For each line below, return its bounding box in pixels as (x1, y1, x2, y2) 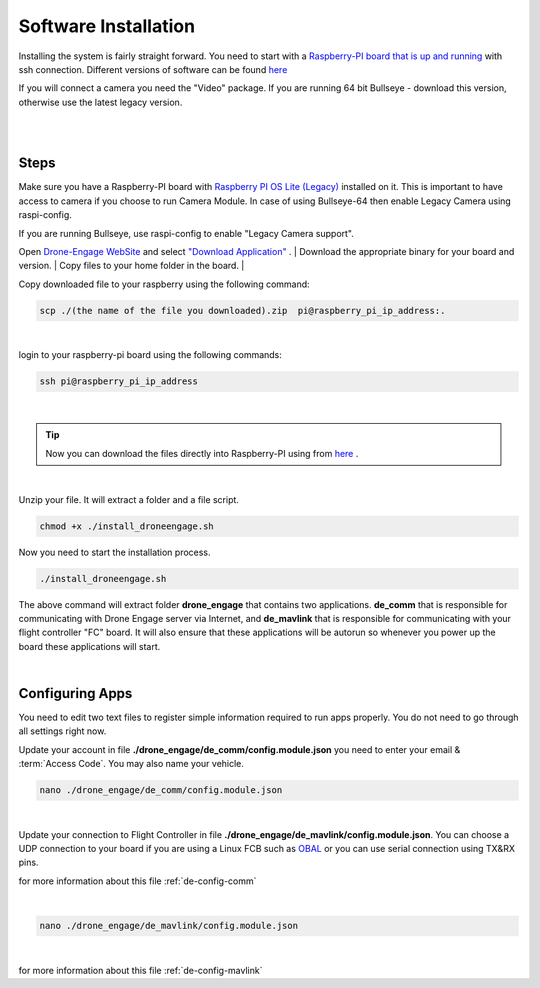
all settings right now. (18, 725, 107, 737)
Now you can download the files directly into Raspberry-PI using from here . (45, 447, 359, 459)
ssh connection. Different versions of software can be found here (18, 63, 288, 75)
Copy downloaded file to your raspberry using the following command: (18, 278, 310, 290)
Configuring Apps (18, 685, 133, 702)
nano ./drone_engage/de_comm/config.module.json (39, 785, 283, 796)
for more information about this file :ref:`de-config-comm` (18, 875, 257, 887)
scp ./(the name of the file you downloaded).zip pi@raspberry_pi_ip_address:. (39, 305, 446, 316)
